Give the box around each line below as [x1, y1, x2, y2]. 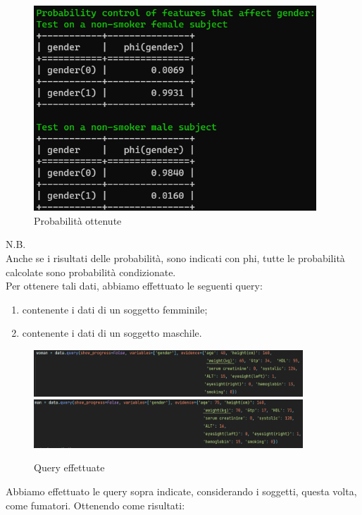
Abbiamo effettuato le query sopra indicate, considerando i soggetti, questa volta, [6, 483, 357, 498]
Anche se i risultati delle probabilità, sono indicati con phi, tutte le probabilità [6, 251, 345, 266]
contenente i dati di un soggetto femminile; [22, 302, 208, 316]
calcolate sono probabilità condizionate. [6, 264, 176, 279]
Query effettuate [34, 460, 105, 475]
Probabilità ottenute [34, 213, 122, 228]
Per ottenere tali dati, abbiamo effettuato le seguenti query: [6, 278, 263, 293]
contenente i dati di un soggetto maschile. [22, 325, 202, 340]
